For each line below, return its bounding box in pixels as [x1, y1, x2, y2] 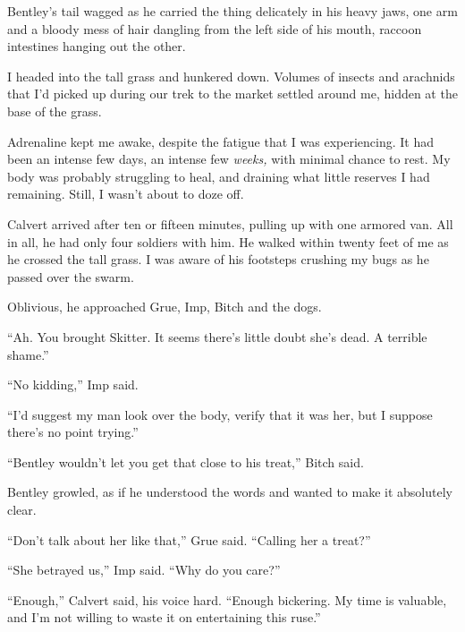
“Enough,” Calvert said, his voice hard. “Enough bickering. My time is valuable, [7, 590, 447, 609]
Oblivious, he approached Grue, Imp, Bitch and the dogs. [7, 297, 322, 316]
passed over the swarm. [7, 267, 134, 286]
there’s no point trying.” [7, 423, 139, 441]
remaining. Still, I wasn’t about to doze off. [7, 184, 244, 203]
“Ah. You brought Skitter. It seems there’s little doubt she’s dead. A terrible [7, 327, 427, 346]
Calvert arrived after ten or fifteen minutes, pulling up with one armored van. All [7, 214, 453, 233]
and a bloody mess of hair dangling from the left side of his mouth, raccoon [7, 19, 422, 38]
